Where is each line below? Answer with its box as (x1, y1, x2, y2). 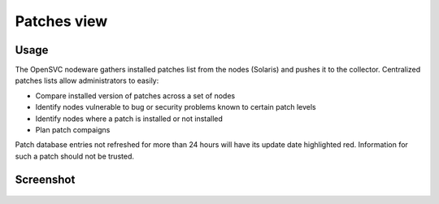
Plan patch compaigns (35, 125, 111, 135)
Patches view (15, 12, 108, 30)
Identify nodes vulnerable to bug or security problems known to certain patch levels (35, 102, 316, 112)
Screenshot (15, 172, 76, 186)
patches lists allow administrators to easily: (15, 76, 159, 85)
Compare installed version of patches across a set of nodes (35, 90, 236, 101)
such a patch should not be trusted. (15, 151, 134, 161)
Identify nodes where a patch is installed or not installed (35, 114, 224, 124)
